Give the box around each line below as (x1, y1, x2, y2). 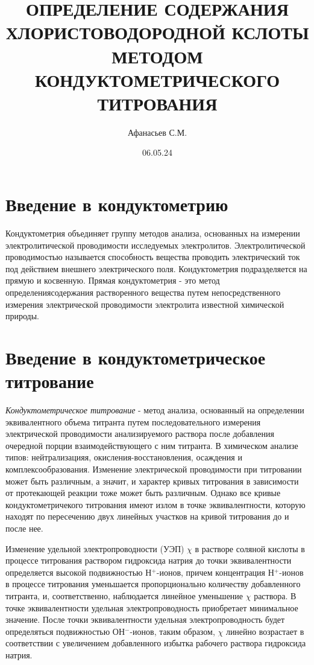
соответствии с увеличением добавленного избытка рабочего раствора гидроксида (5, 637, 306, 649)
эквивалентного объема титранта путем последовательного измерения (5, 415, 261, 428)
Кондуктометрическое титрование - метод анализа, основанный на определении (5, 404, 304, 416)
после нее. (5, 522, 43, 534)
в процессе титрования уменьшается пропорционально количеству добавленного (5, 577, 301, 590)
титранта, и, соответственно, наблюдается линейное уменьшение (5, 589, 243, 602)
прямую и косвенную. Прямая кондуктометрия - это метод (5, 274, 220, 287)
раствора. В (254, 589, 297, 602)
